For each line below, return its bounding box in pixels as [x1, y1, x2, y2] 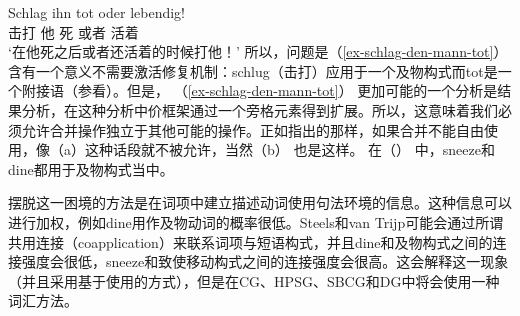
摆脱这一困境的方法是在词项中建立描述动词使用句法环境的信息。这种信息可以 [8, 192, 512, 213]
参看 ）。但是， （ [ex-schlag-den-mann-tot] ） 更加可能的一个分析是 [77, 80, 498, 101]
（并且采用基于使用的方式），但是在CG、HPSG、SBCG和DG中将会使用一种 [8, 270, 500, 291]
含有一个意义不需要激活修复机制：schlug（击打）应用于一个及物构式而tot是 [8, 60, 498, 81]
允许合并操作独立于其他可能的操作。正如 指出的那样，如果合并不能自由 [21, 119, 484, 140]
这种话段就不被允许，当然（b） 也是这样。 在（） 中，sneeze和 [84, 139, 495, 160]
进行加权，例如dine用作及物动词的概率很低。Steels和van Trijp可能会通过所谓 [8, 211, 504, 232]
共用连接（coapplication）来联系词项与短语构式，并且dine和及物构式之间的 [8, 231, 493, 252]
